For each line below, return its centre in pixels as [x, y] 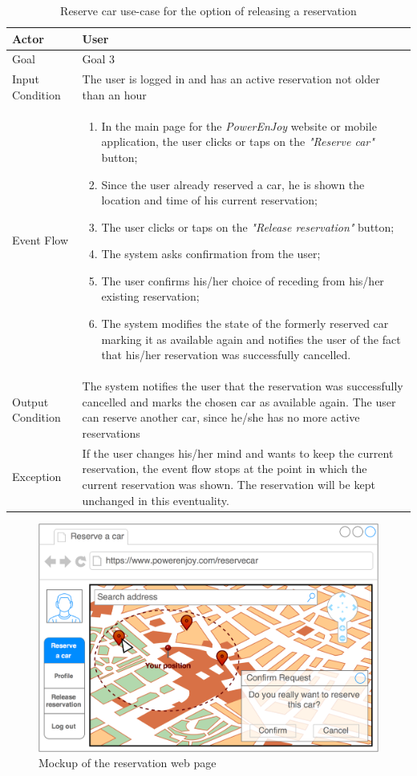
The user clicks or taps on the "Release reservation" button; [248, 226]
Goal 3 [99, 59]
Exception [37, 477]
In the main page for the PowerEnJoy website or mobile [239, 125]
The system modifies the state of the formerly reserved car [245, 323]
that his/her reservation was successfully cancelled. [226, 355]
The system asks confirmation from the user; [211, 254]
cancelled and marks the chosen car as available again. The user [239, 401]
